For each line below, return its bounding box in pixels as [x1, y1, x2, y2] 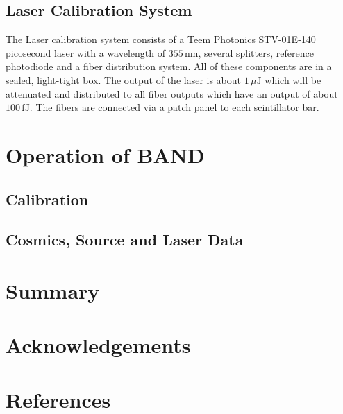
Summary [6, 276, 100, 304]
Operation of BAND [6, 140, 205, 169]
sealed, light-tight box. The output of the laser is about [6, 72, 242, 87]
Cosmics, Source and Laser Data [6, 229, 244, 250]
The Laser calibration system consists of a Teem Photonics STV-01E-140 [6, 32, 316, 46]
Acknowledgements [6, 331, 191, 359]
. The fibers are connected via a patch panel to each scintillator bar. [29, 100, 319, 114]
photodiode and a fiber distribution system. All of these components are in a [6, 59, 332, 74]
